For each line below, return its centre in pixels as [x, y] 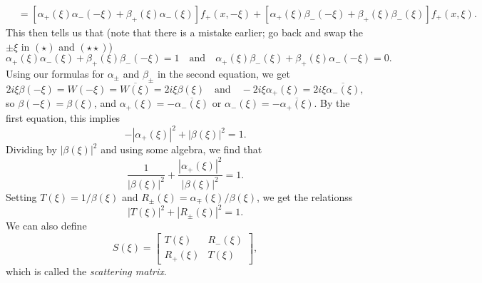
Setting [21, 196]
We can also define [46, 226]
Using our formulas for [55, 74]
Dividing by [31, 149]
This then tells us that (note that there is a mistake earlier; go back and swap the [185, 32]
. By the [332, 103]
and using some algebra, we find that [181, 149]
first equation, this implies [63, 117]
